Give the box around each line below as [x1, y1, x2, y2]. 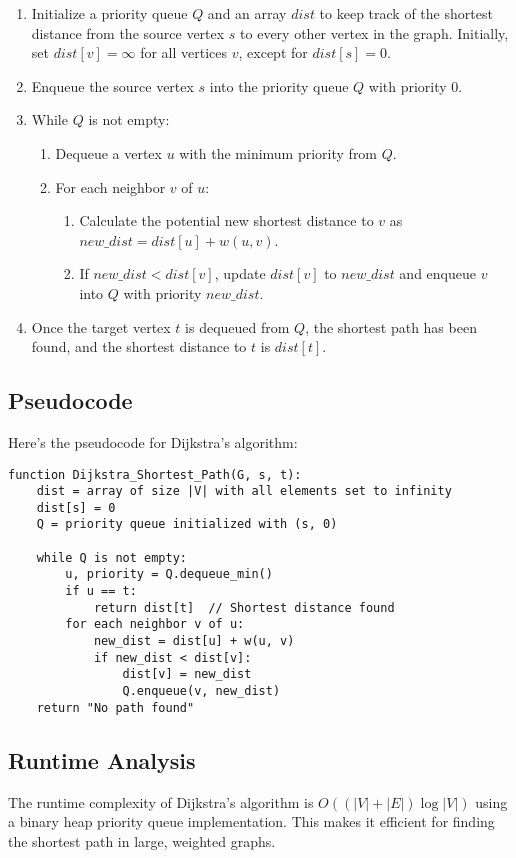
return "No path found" [36, 700, 195, 715]
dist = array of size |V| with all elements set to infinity [36, 484, 452, 499]
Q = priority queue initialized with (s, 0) [36, 517, 338, 532]
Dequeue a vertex [55, 142, 162, 163]
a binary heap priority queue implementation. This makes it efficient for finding [8, 811, 495, 832]
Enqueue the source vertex [31, 75, 194, 96]
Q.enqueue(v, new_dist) [122, 684, 281, 699]
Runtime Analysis [8, 744, 196, 775]
